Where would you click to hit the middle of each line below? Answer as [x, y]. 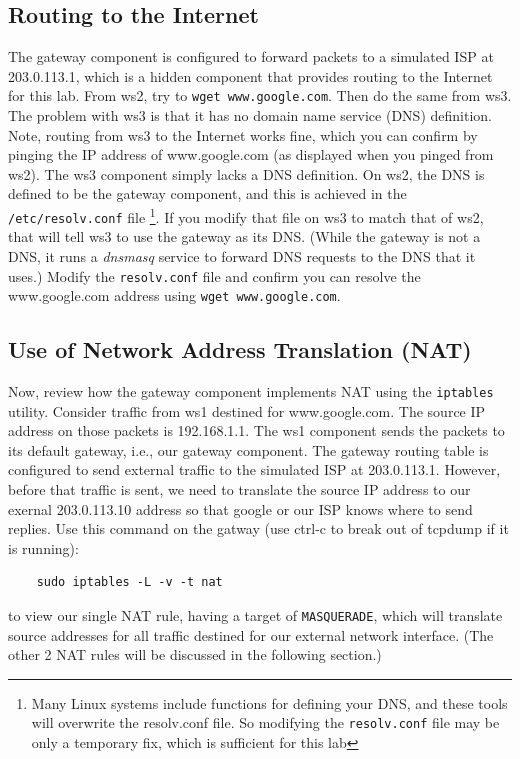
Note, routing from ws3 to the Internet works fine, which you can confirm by [243, 134]
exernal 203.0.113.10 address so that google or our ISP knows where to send [240, 508]
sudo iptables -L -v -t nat [129, 582]
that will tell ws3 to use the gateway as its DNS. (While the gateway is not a [244, 236]
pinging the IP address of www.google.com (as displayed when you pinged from [251, 154]
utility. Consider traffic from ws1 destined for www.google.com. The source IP [247, 410]
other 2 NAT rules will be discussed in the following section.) [195, 654]
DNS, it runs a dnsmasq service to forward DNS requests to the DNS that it [242, 255]
